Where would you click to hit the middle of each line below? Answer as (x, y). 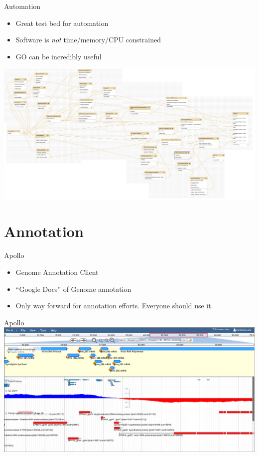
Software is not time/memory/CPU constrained (88, 40)
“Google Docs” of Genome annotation (73, 289)
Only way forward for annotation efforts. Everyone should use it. (114, 306)
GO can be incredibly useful (59, 56)
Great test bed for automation (62, 23)
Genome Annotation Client (57, 272)
